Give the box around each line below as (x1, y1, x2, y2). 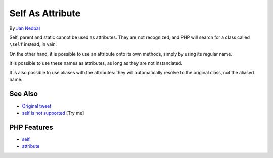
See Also (9, 89, 38, 98)
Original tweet (22, 102, 52, 109)
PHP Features (9, 123, 53, 131)
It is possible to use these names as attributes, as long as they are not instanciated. (9, 60, 183, 66)
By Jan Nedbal (9, 25, 40, 31)
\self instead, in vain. (9, 41, 57, 47)
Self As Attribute (9, 8, 81, 19)
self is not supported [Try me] (22, 110, 84, 116)
